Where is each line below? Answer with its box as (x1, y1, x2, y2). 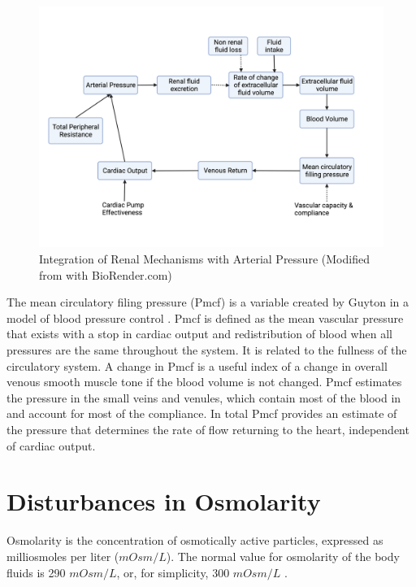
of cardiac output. (6, 437, 96, 454)
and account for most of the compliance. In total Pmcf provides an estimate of (6, 405, 397, 422)
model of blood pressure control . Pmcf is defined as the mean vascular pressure (6, 309, 404, 326)
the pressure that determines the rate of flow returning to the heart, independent (6, 421, 409, 437)
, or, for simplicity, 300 (116, 563, 230, 580)
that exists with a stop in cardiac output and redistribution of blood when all (6, 325, 392, 342)
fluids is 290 (6, 563, 66, 580)
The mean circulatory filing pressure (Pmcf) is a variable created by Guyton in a (6, 293, 409, 311)
